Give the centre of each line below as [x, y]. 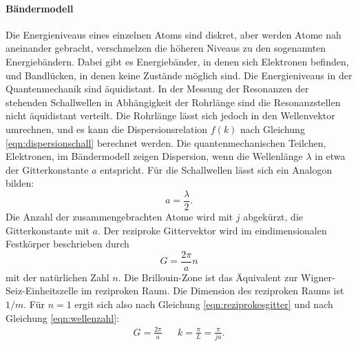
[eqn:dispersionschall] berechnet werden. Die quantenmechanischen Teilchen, [166, 142]
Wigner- [318, 277]
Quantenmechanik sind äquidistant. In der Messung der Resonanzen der [157, 89]
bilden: [20, 183]
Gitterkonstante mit [48, 230]
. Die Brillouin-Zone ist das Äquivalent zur [208, 277]
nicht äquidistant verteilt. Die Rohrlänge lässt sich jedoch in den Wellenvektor [170, 115]
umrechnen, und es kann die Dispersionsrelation [107, 129]
